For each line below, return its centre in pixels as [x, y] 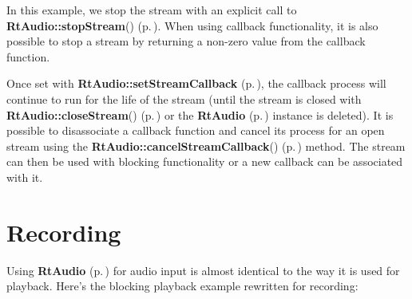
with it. [25, 177]
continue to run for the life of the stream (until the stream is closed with [184, 98]
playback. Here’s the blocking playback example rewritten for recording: [182, 286]
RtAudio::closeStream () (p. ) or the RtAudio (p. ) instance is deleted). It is [200, 114]
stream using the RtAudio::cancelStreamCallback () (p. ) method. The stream [206, 146]
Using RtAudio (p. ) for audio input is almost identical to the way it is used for [203, 270]
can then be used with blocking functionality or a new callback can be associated [205, 161]
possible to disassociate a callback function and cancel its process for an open [196, 130]
